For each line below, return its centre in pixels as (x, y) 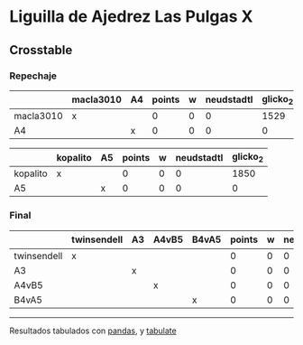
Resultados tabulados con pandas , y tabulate (93, 331)
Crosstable (41, 50)
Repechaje (33, 76)
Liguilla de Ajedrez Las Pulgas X (131, 17)
